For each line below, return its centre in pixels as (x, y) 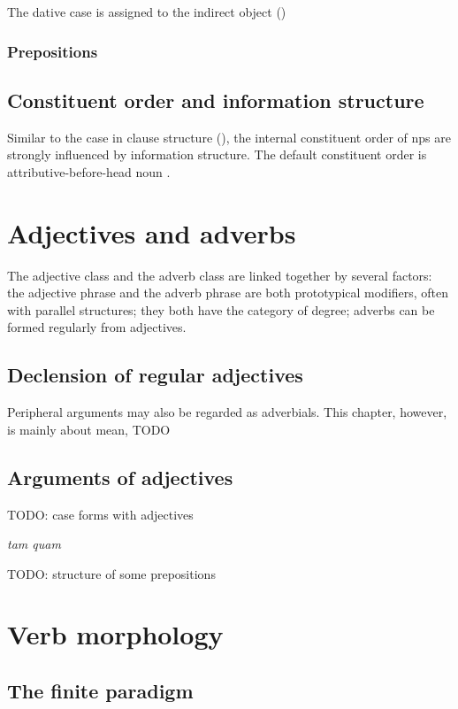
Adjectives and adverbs (152, 232)
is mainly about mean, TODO (89, 429)
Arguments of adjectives (120, 477)
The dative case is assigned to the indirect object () (147, 12)
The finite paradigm (100, 691)
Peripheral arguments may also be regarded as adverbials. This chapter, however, (227, 412)
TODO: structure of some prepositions (111, 573)
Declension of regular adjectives (155, 375)
